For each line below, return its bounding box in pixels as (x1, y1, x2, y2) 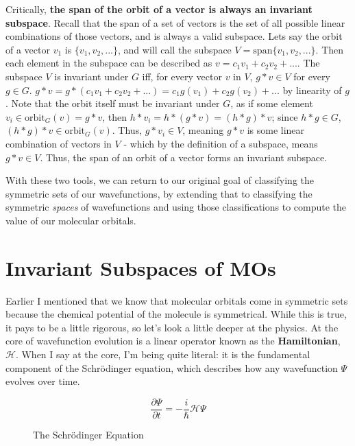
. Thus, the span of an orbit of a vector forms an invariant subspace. (40, 150, 328, 164)
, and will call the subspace (118, 42, 232, 56)
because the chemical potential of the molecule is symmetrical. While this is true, (5, 307, 347, 321)
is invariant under (54, 69, 129, 83)
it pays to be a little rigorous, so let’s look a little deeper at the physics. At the (5, 320, 339, 334)
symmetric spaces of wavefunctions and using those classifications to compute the (5, 200, 347, 214)
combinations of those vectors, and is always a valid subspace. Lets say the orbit (5, 29, 343, 43)
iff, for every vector (142, 69, 222, 83)
